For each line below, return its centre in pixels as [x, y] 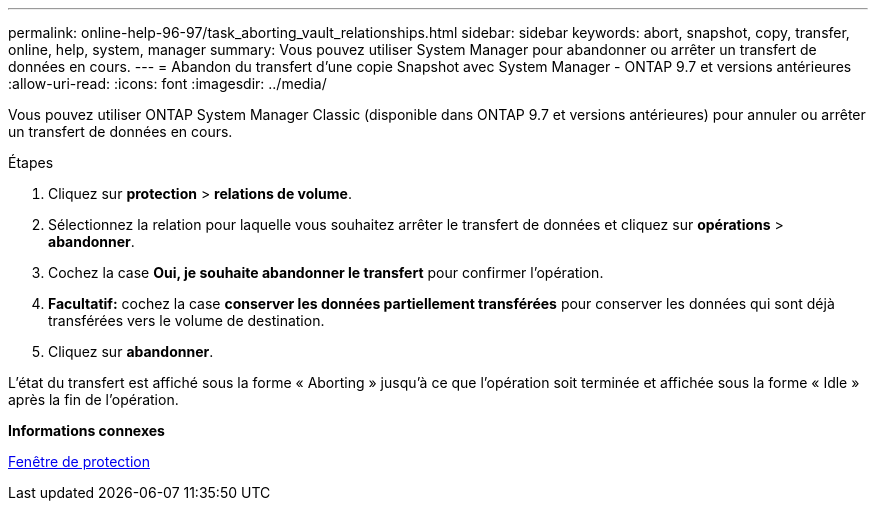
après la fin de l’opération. [93, 399]
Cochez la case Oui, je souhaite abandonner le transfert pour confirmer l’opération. [326, 272]
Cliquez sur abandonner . [131, 351]
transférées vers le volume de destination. [186, 320]
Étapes [31, 162]
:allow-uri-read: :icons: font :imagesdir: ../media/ [167, 83]
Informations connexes [86, 430]
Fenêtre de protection [79, 461]
